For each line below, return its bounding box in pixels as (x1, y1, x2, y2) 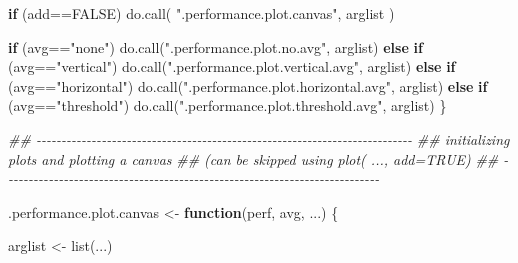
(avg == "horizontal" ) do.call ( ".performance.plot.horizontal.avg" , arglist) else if (8, 75, 488, 96)
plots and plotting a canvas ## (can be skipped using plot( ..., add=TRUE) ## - (8, 148, 509, 169)
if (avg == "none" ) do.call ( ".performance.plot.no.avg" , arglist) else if (8, 36, 423, 57)
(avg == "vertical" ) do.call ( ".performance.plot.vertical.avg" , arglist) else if (8, 56, 456, 77)
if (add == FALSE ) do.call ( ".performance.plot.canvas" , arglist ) (8, 3, 395, 23)
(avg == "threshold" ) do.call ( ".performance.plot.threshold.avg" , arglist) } (8, 95, 447, 116)
